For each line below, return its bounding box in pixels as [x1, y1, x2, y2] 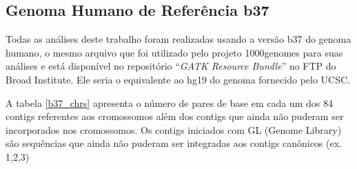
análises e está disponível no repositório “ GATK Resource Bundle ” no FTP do [6, 59, 336, 73]
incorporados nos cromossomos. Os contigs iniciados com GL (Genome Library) [6, 122, 342, 137]
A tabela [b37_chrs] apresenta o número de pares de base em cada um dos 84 [6, 95, 333, 110]
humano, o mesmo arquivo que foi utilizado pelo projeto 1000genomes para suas [6, 45, 343, 59]
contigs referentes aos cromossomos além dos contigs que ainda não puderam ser [6, 109, 344, 123]
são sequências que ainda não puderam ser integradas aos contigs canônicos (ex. [6, 136, 342, 150]
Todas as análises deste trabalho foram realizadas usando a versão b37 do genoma [6, 32, 351, 46]
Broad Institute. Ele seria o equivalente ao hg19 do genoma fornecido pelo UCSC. [6, 72, 350, 86]
